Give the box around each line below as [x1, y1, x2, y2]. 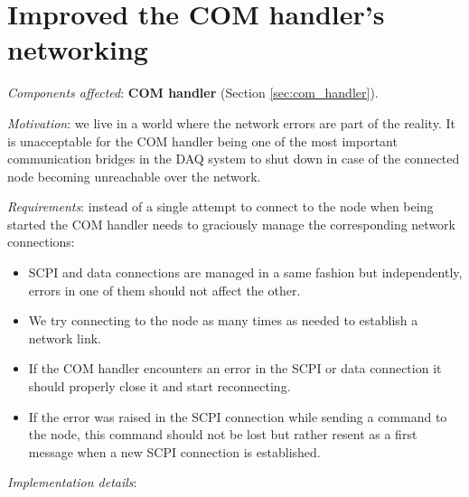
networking [7, 31, 148, 68]
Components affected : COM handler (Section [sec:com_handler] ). [7, 83, 379, 102]
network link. [28, 328, 101, 347]
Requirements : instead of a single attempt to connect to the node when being [7, 197, 434, 216]
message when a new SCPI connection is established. [28, 442, 321, 461]
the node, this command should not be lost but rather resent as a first [28, 425, 417, 444]
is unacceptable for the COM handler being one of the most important [7, 131, 398, 150]
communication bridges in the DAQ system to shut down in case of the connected [7, 149, 460, 168]
